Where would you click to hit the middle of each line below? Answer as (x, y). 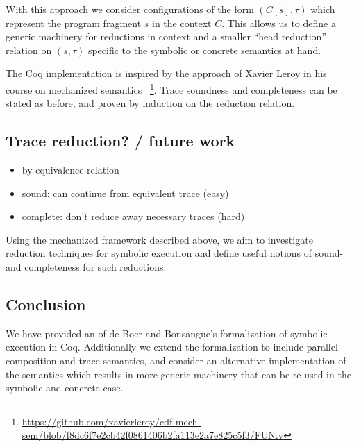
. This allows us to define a (279, 23)
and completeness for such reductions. (86, 266)
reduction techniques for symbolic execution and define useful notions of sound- (175, 253)
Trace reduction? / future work (120, 141)
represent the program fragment (74, 23)
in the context (182, 23)
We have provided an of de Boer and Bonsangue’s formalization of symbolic (167, 333)
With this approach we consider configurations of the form (130, 9)
